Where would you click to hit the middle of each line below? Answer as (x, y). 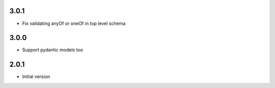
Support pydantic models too (53, 50)
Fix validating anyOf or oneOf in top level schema (74, 23)
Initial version (36, 77)
